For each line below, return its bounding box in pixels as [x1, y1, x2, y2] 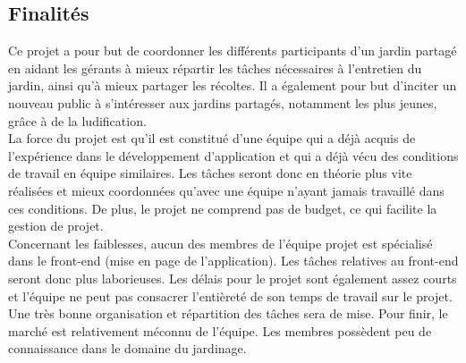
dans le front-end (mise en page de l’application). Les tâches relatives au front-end [8, 251, 459, 270]
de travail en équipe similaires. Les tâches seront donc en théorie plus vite [8, 164, 412, 182]
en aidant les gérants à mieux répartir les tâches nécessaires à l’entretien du [8, 58, 422, 77]
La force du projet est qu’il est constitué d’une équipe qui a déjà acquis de [8, 129, 416, 148]
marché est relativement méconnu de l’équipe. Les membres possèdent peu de [8, 321, 432, 340]
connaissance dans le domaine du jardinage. [8, 339, 247, 358]
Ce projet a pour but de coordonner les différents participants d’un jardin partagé [8, 41, 457, 60]
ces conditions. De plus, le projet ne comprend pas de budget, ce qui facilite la [8, 198, 437, 217]
